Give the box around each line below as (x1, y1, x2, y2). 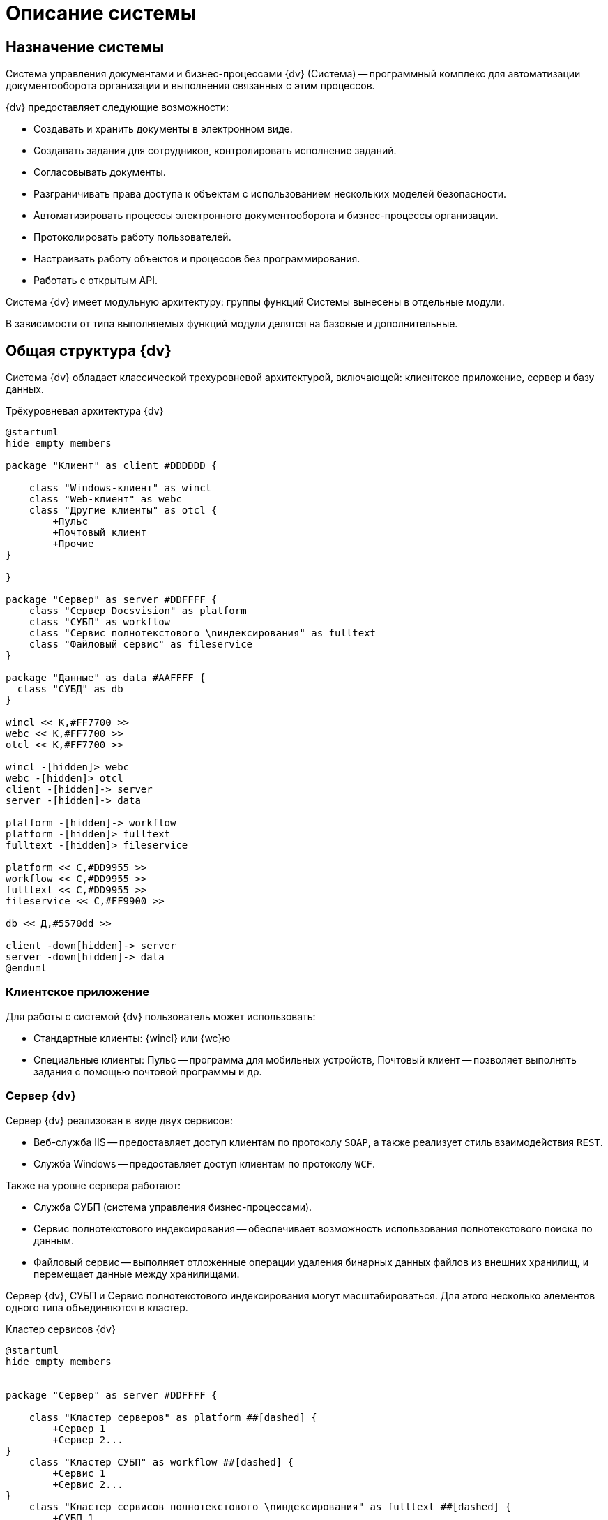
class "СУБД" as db (17, 683, 123, 695)
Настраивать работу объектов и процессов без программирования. (33, 253, 360, 265)
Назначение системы (6, 38, 165, 56)
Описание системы (6, 1, 197, 25)
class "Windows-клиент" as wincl (29, 482, 212, 494)
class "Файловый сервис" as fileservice (29, 639, 253, 650)
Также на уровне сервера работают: (6, 1179, 181, 1191)
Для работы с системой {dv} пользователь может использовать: (6, 1010, 316, 1022)
